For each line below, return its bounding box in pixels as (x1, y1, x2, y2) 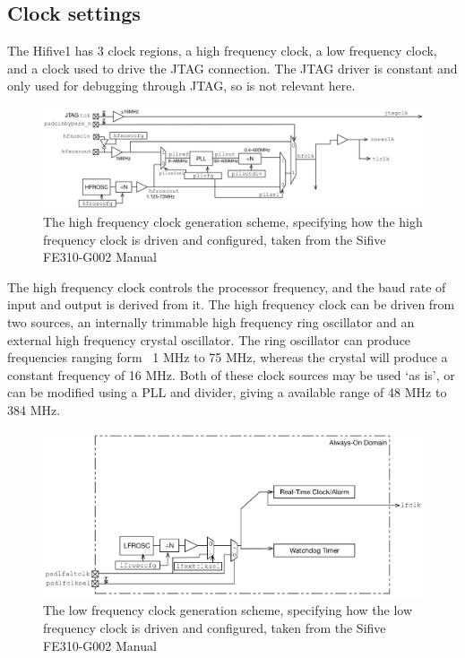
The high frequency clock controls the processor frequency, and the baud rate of (7, 277, 446, 296)
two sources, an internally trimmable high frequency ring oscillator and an (7, 313, 415, 331)
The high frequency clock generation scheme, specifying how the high (43, 212, 423, 231)
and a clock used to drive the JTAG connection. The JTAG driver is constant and (7, 58, 458, 77)
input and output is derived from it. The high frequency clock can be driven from (7, 295, 455, 314)
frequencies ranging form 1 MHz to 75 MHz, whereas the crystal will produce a (7, 348, 448, 367)
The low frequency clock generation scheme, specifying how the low (43, 601, 413, 619)
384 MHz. (7, 400, 61, 419)
